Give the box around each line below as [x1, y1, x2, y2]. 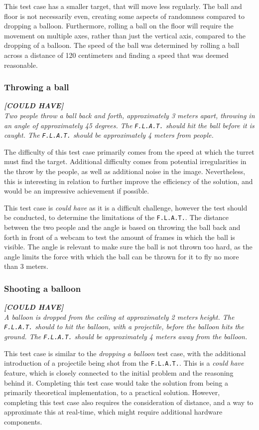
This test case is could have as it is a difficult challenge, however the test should [4, 202, 248, 213]
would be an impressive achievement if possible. [4, 186, 149, 196]
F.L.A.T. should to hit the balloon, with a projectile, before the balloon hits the [4, 321, 244, 332]
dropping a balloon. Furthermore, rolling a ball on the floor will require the [4, 20, 234, 31]
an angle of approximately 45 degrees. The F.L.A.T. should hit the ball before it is [4, 120, 255, 130]
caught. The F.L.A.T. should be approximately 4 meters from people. [4, 130, 214, 140]
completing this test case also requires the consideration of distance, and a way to [4, 397, 254, 407]
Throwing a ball [4, 81, 69, 93]
